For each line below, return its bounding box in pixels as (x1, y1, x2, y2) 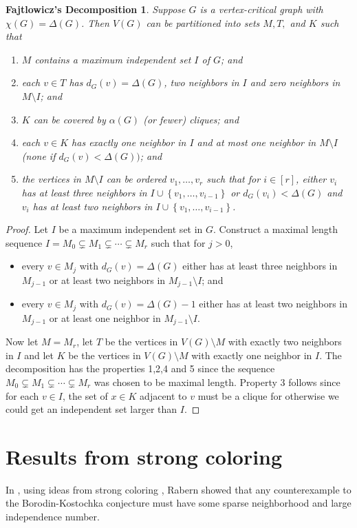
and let (24, 347, 54, 362)
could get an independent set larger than (6, 402, 177, 416)
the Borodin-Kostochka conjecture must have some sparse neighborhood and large (6, 496, 351, 510)
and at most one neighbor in (197, 135, 316, 150)
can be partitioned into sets (146, 15, 260, 30)
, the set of (62, 388, 108, 403)
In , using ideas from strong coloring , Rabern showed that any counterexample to (6, 482, 351, 496)
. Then (81, 15, 109, 30)
